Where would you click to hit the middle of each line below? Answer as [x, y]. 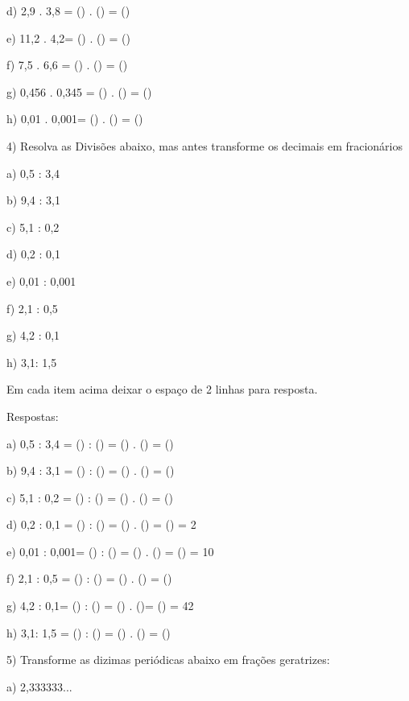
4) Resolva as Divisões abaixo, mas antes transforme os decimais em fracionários [205, 145]
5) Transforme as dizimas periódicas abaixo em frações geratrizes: [168, 660]
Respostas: [33, 416]
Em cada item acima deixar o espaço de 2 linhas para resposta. [162, 389]
